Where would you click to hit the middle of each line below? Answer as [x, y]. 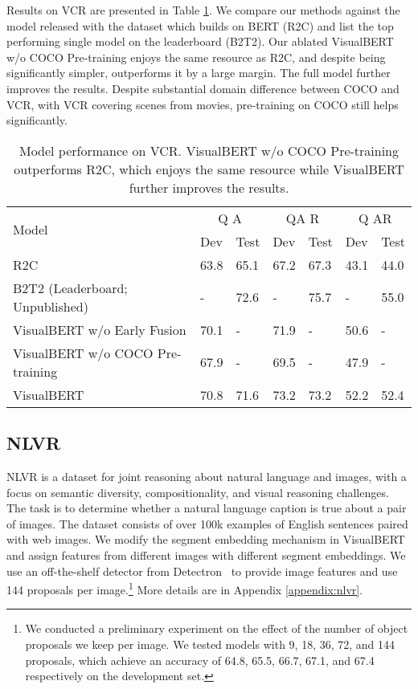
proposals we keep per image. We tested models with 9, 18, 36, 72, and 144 [210, 644]
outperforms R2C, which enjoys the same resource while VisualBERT [209, 169]
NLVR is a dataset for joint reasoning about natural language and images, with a [207, 476]
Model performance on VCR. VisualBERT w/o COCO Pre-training [209, 150]
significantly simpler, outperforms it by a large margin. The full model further [199, 73]
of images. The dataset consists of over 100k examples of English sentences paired [207, 523]
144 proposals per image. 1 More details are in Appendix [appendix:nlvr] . [185, 588]
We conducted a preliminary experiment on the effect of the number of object [217, 628]
